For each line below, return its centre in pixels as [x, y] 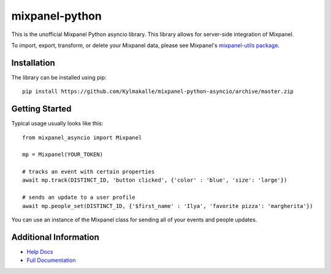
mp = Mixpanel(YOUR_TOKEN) [63, 155]
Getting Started [41, 109]
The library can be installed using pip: [59, 77]
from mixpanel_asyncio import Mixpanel [82, 137]
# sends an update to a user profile [79, 198]
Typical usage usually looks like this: [57, 124]
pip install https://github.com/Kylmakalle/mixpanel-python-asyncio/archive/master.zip [158, 91]
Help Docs [40, 251]
